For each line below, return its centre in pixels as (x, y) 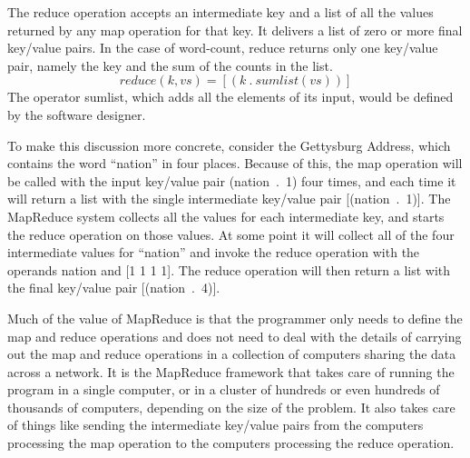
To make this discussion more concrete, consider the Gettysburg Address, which (229, 145)
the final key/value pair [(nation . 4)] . (114, 288)
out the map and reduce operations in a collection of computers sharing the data (232, 354)
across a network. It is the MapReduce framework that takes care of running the (231, 371)
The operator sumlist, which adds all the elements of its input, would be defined (230, 97)
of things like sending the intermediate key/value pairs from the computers (215, 425)
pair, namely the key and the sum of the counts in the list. (170, 65)
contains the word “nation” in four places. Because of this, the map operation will (235, 163)
